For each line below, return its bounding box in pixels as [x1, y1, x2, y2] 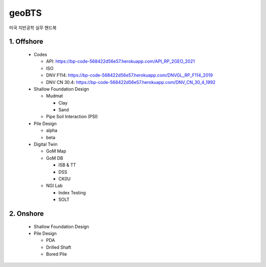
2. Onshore [9, 209, 44, 218]
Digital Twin [33, 141, 58, 148]
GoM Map [46, 148, 66, 154]
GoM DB [46, 155, 64, 161]
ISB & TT [58, 162, 76, 168]
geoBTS [9, 7, 42, 18]
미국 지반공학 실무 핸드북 [9, 25, 57, 31]
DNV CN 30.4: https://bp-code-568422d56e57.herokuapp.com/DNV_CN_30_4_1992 [46, 79, 216, 85]
